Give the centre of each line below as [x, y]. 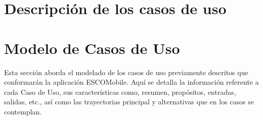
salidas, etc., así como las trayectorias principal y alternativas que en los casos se [129, 102]
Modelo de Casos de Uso [92, 48]
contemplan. [23, 111]
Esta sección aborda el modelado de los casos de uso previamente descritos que [126, 72]
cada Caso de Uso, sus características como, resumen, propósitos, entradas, [120, 92]
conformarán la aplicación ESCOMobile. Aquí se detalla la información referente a [131, 82]
